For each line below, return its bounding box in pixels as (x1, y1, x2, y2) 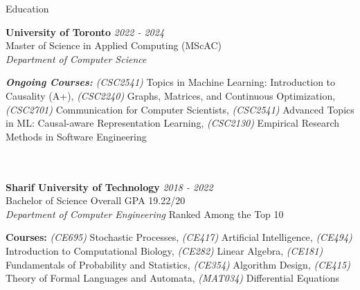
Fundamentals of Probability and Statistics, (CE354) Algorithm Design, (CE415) (6, 257, 350, 271)
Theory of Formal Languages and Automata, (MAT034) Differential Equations (6, 271, 340, 285)
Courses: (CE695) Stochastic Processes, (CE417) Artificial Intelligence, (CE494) (6, 230, 352, 244)
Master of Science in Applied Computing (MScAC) (6, 38, 222, 53)
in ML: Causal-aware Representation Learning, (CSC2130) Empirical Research (6, 116, 339, 130)
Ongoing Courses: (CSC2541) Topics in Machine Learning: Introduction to (6, 75, 336, 89)
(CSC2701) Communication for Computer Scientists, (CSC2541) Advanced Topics (6, 102, 354, 116)
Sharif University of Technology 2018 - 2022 (6, 179, 213, 194)
